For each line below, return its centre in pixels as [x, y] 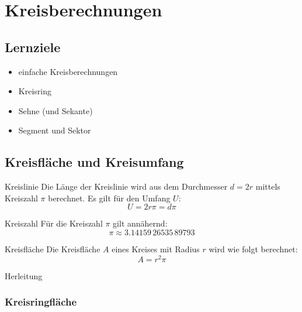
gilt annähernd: [140, 223]
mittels [268, 186]
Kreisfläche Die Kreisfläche [53, 248]
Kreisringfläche [41, 302]
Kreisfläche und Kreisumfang [94, 162]
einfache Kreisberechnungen [68, 71]
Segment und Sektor [55, 130]
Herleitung [24, 275]
